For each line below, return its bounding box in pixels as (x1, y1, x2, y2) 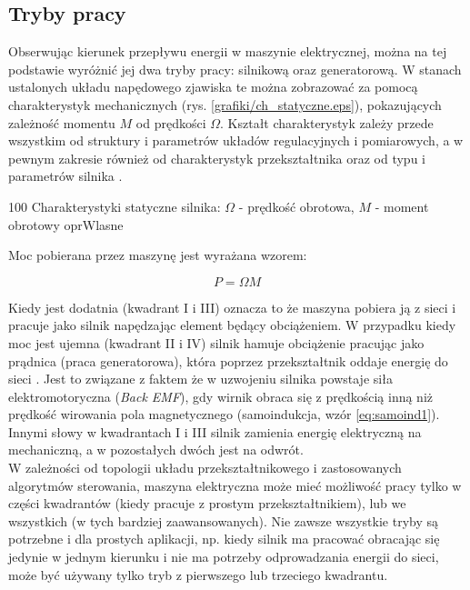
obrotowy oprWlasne (8, 215, 124, 234)
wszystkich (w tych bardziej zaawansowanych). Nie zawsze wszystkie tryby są (8, 511, 439, 530)
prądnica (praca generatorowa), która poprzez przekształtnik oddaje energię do (8, 351, 448, 370)
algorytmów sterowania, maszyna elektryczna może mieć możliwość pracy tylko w (8, 475, 462, 495)
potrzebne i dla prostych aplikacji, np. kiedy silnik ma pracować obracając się (8, 529, 440, 548)
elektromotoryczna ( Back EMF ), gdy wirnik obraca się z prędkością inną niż (8, 386, 434, 405)
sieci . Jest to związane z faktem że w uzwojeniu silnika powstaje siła (8, 369, 393, 388)
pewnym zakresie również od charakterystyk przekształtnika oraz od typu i (8, 148, 425, 167)
